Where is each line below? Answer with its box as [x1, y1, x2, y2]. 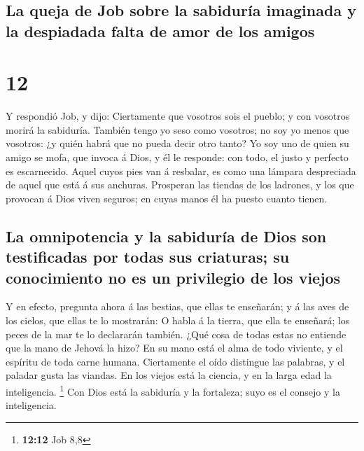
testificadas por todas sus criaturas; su [6, 246, 290, 268]
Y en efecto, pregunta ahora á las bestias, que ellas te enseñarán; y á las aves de [6, 299, 349, 314]
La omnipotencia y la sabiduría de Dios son [6, 225, 327, 247]
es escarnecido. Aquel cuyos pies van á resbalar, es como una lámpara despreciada [6, 163, 356, 178]
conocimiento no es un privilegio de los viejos [6, 266, 341, 288]
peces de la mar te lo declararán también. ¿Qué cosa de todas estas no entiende [6, 326, 346, 341]
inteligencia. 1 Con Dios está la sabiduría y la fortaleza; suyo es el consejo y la [6, 382, 340, 398]
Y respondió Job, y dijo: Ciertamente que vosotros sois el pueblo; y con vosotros [6, 109, 350, 123]
